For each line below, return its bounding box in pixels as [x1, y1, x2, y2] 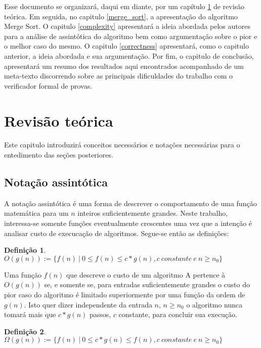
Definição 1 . [4, 245, 46, 255]
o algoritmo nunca [186, 299, 243, 310]
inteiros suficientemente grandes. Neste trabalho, [77, 208, 228, 218]
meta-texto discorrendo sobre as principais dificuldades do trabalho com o [4, 70, 233, 81]
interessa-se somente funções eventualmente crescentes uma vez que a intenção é [4, 218, 252, 228]
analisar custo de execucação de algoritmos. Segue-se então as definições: [4, 227, 229, 238]
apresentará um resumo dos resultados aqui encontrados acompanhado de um [4, 60, 244, 71]
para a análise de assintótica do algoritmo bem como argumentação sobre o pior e [4, 30, 257, 41]
